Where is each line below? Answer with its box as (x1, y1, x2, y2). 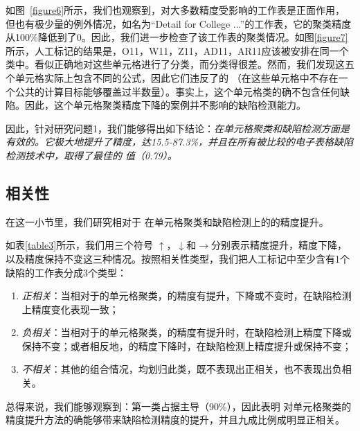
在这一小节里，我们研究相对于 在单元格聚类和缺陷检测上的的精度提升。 (6, 214, 329, 229)
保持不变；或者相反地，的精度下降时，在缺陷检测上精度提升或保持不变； (21, 338, 352, 353)
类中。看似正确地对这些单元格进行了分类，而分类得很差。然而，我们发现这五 (6, 57, 354, 71)
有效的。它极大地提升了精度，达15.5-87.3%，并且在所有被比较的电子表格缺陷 (6, 134, 353, 149)
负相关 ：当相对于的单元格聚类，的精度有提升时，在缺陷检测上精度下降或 (21, 325, 352, 340)
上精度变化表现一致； (21, 301, 119, 316)
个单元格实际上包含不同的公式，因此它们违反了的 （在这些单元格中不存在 (6, 70, 339, 85)
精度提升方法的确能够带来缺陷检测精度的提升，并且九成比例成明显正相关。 (6, 412, 345, 427)
